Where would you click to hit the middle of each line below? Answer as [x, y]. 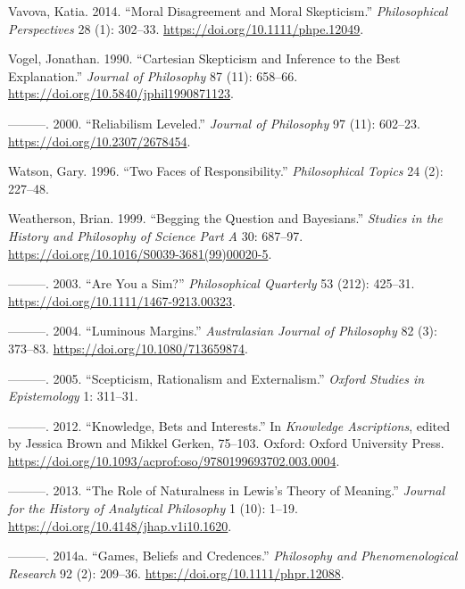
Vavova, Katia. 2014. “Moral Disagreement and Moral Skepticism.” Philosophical [228, 11]
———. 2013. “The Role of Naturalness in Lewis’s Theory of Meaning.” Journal [227, 490]
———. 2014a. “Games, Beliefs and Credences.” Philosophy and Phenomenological [233, 556]
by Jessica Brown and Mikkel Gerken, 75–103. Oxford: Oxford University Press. [226, 443]
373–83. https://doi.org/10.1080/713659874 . [128, 348]
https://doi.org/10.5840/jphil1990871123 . [121, 93]
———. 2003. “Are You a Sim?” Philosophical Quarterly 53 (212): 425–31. [212, 283]
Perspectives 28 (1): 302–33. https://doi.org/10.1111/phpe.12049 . [186, 28]
